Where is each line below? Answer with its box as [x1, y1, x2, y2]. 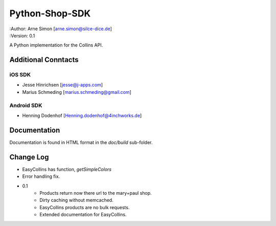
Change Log [9, 153, 49, 161]
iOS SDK [9, 71, 31, 78]
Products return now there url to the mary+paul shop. [39, 190, 152, 196]
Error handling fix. [22, 173, 60, 179]
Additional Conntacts [9, 55, 79, 64]
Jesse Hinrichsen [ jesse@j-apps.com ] [22, 82, 103, 88]
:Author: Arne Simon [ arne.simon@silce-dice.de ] [9, 26, 112, 32]
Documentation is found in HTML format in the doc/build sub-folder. [9, 139, 153, 146]
